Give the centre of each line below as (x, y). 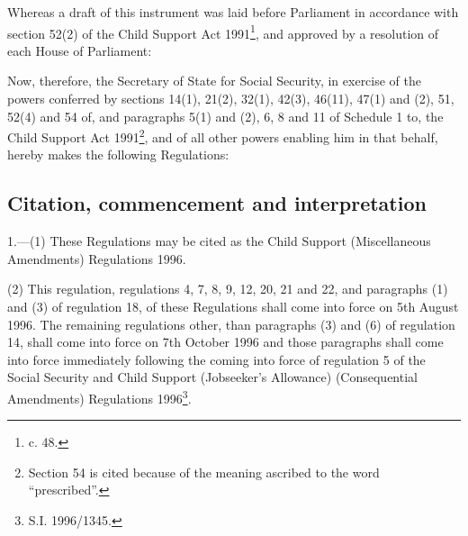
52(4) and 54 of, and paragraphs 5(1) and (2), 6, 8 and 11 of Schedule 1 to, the (225, 116)
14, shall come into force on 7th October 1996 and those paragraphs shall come (225, 342)
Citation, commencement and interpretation (217, 203)
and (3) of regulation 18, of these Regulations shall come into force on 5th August (233, 307)
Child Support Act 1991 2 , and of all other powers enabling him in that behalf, (223, 136)
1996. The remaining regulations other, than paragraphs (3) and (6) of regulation (231, 324)
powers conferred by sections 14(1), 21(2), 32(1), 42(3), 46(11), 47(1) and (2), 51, (231, 99)
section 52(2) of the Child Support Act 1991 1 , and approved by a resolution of (223, 32)
